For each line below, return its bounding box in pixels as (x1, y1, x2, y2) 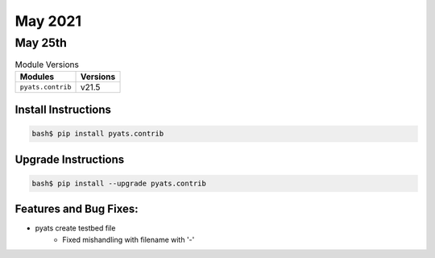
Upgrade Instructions (14, 152, 125, 166)
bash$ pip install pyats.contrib (31, 129, 164, 139)
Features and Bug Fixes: (14, 202, 139, 216)
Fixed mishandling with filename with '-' (62, 235, 195, 244)
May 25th (14, 35, 68, 50)
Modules (19, 71, 55, 82)
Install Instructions (14, 103, 112, 117)
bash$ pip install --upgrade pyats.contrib (31, 178, 207, 188)
